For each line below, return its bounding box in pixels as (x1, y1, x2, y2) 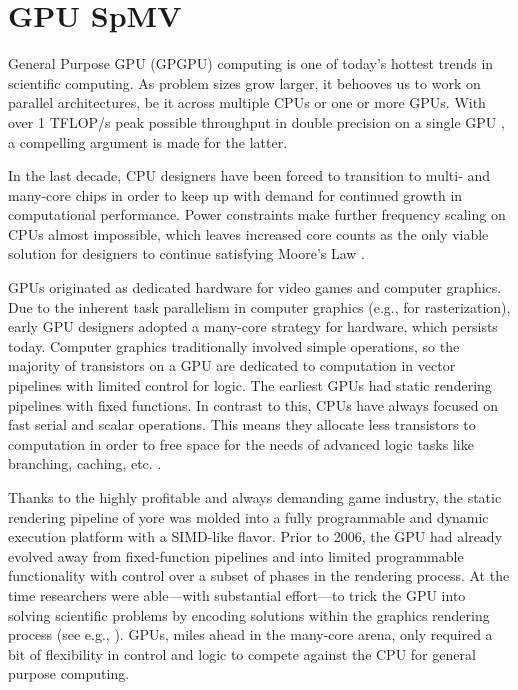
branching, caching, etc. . (8, 453, 162, 474)
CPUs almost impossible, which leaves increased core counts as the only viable (8, 223, 489, 244)
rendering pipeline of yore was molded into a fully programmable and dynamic (8, 506, 489, 527)
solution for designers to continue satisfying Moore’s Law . (8, 243, 366, 264)
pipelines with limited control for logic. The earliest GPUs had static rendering (8, 375, 492, 396)
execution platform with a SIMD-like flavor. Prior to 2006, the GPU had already (8, 526, 503, 547)
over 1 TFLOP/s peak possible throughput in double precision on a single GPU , (8, 111, 505, 132)
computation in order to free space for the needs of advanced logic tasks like (8, 433, 474, 454)
